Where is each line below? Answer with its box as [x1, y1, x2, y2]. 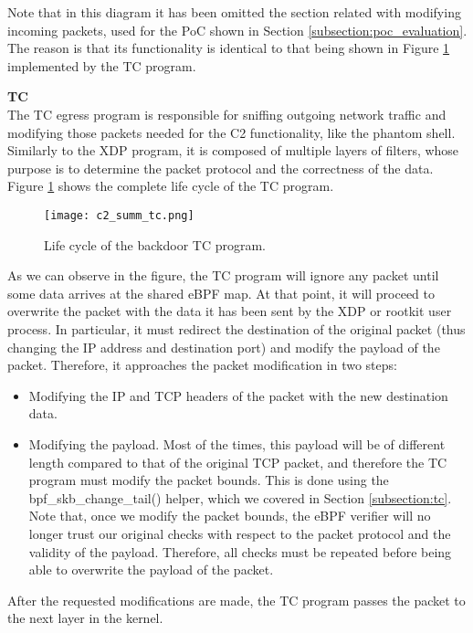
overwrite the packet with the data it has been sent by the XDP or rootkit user [7, 301, 452, 321]
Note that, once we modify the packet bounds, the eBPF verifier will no [28, 506, 431, 525]
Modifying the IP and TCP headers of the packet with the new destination [28, 385, 448, 405]
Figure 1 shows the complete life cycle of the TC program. [7, 176, 334, 195]
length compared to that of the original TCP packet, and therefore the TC [28, 452, 447, 471]
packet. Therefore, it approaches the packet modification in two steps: [7, 355, 397, 375]
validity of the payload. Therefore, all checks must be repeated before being [28, 542, 452, 561]
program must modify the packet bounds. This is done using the [28, 470, 389, 490]
